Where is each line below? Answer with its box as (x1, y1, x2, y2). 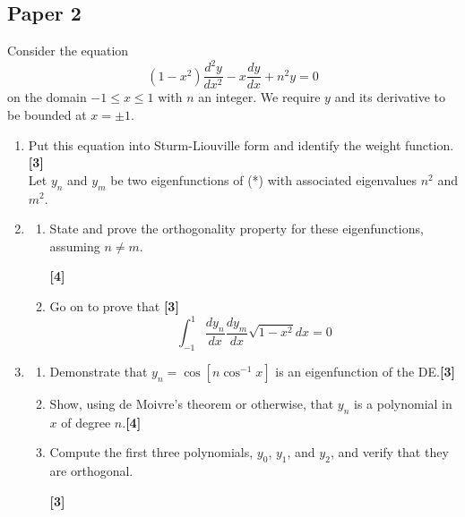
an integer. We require (198, 88, 321, 106)
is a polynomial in (354, 394, 452, 412)
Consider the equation (7, 41, 129, 60)
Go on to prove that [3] (49, 296, 179, 315)
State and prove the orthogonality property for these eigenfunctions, (49, 219, 424, 238)
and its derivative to (334, 88, 446, 106)
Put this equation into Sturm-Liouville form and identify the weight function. (28, 135, 454, 154)
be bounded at (7, 105, 87, 123)
